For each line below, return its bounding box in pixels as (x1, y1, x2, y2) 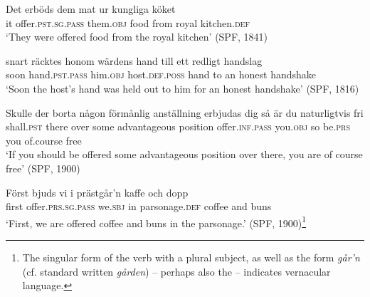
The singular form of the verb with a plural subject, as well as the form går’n (22, 249, 360, 264)
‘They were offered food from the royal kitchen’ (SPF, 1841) (6, 29, 268, 44)
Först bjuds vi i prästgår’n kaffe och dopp (6, 184, 189, 199)
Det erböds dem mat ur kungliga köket (6, 1, 176, 16)
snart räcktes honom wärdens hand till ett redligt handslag (6, 53, 263, 68)
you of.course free (6, 132, 82, 147)
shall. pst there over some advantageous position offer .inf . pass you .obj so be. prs (6, 119, 351, 134)
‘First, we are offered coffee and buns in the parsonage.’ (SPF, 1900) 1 (6, 213, 307, 230)
